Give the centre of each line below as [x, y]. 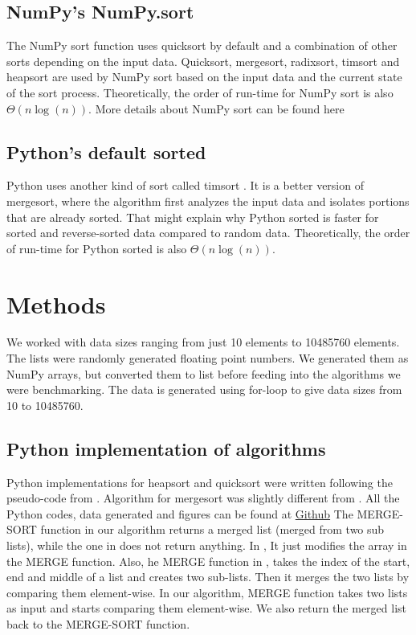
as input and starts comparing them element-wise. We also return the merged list [207, 608]
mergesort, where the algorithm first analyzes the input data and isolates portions [208, 201]
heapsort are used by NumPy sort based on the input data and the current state [204, 77]
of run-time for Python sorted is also [97, 248]
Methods [56, 303]
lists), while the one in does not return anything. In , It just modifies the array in [207, 545]
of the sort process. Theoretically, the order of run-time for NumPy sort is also [200, 92]
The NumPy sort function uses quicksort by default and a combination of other [202, 45]
